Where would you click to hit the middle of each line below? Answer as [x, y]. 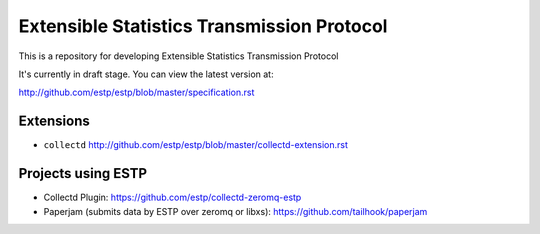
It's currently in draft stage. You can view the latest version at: [146, 74]
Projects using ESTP [83, 173]
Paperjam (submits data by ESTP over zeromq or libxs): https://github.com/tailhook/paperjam [235, 211]
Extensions [54, 121]
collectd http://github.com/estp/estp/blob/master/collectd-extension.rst [196, 145]
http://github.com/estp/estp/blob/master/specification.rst [136, 92]
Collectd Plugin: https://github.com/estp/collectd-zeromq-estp [172, 197]
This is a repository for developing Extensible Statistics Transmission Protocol [178, 56]
